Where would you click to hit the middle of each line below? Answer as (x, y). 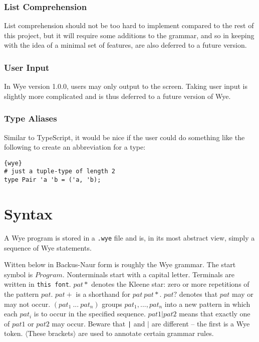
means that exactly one (215, 314)
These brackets (51, 333)
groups (112, 304)
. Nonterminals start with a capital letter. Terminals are (148, 274)
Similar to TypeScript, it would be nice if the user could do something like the (124, 137)
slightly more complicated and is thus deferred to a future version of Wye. (117, 96)
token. (14, 333)
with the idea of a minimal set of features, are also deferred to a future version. (125, 45)
